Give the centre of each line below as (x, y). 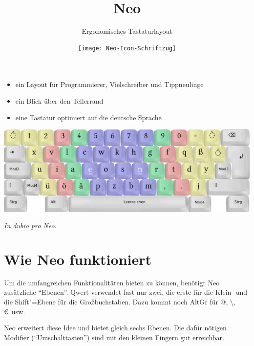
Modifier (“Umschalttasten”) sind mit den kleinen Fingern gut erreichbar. (114, 337)
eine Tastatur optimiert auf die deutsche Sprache (88, 117)
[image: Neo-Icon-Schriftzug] (127, 48)
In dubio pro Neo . (30, 226)
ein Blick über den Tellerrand (59, 100)
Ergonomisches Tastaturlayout (127, 31)
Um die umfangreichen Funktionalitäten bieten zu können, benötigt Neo (112, 282)
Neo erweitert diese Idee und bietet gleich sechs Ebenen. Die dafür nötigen (115, 328)
